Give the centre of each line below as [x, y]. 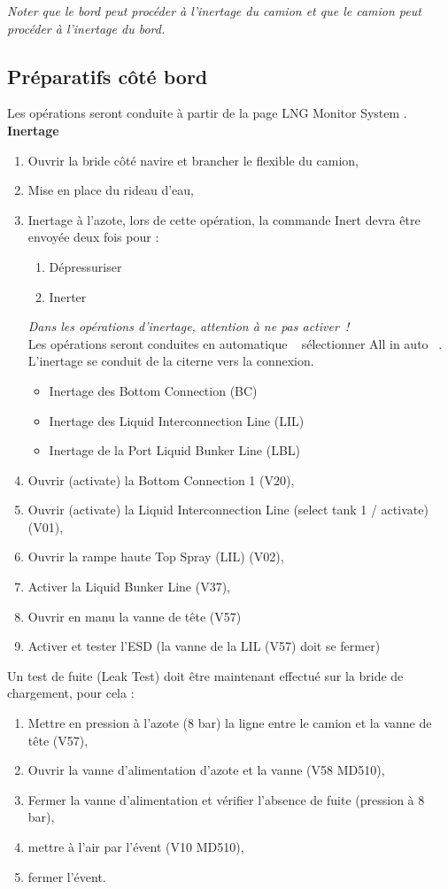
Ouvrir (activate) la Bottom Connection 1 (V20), [161, 479]
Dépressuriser [85, 266]
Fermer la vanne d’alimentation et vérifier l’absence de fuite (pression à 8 [226, 799]
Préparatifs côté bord [108, 76]
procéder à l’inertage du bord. [86, 28]
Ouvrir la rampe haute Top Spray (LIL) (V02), [156, 557]
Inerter [68, 296]
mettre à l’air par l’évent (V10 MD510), [136, 847]
